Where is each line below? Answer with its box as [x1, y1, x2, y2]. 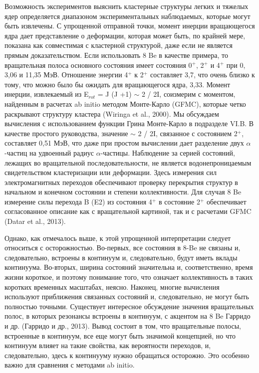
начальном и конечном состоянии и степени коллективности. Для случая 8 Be [4, 186, 242, 197]
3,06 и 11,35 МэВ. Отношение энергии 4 [4, 69, 128, 80]
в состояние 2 [158, 196, 200, 206]
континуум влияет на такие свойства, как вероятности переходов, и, [4, 340, 211, 351]
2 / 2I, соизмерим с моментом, [141, 89, 236, 99]
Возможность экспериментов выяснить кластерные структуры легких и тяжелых [4, 1, 249, 11]
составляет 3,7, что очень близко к [150, 69, 255, 80]
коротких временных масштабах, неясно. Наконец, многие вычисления [4, 281, 220, 292]
